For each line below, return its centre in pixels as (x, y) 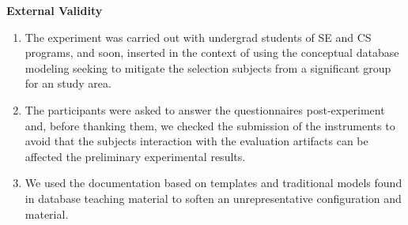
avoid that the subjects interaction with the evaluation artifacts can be (196, 141)
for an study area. (68, 83)
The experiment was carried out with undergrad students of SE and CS (198, 37)
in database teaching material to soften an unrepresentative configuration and (213, 198)
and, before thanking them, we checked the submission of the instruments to (210, 125)
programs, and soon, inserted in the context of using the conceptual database (212, 52)
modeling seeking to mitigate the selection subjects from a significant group (208, 67)
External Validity (55, 10)
